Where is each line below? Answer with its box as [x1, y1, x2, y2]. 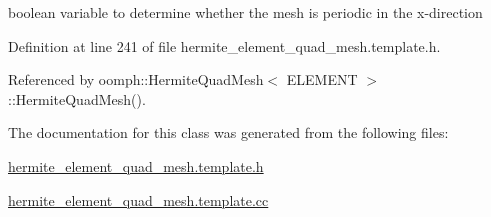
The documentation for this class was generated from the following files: [8, 122, 449, 143]
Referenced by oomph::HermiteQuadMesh [8, 69, 264, 90]
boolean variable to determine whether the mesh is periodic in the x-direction [8, 2, 483, 22]
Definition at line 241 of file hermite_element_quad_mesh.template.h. [8, 35, 441, 56]
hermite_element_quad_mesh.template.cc [8, 189, 269, 210]
